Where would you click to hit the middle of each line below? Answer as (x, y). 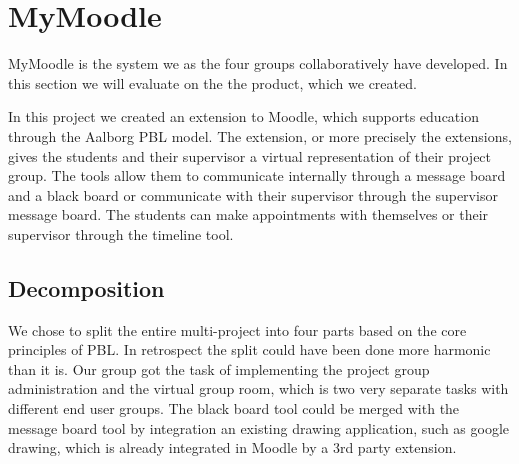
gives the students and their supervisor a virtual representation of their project (250, 155)
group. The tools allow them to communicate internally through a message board (257, 175)
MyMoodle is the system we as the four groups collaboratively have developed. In (258, 63)
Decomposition (86, 287)
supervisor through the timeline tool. (121, 233)
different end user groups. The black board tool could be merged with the (234, 408)
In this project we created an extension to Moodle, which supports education (243, 116)
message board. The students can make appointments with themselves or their (248, 214)
